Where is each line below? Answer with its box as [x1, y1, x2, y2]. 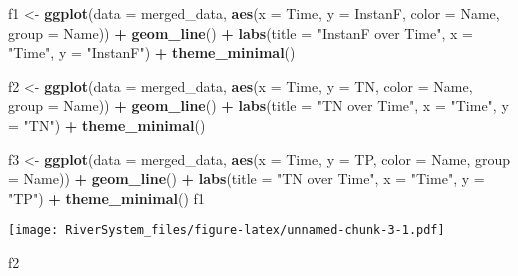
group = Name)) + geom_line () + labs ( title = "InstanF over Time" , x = [8, 22, 473, 43]
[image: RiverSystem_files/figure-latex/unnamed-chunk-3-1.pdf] [8, 223, 445, 238]
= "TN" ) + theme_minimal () [8, 114, 206, 135]
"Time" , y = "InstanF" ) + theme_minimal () [8, 42, 296, 63]
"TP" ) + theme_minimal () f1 [8, 187, 205, 208]
